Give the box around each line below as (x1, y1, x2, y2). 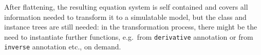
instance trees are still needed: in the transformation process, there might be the (4, 21, 257, 32)
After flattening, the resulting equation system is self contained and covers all (4, 2, 248, 12)
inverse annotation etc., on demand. (4, 41, 121, 52)
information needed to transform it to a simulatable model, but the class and (4, 11, 247, 22)
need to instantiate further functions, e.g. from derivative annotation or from (4, 31, 253, 42)
